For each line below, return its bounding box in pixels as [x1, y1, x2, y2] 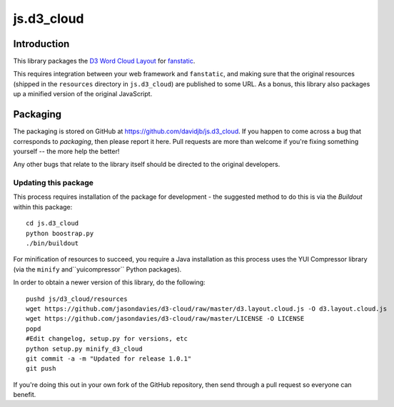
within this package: [13, 202, 73, 211]
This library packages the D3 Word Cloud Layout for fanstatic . [13, 57, 196, 66]
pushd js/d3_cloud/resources [26, 294, 128, 303]
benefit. [13, 391, 36, 399]
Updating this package [13, 178, 94, 188]
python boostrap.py [26, 229, 94, 237]
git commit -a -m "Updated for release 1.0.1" [26, 354, 192, 363]
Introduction [13, 38, 70, 50]
